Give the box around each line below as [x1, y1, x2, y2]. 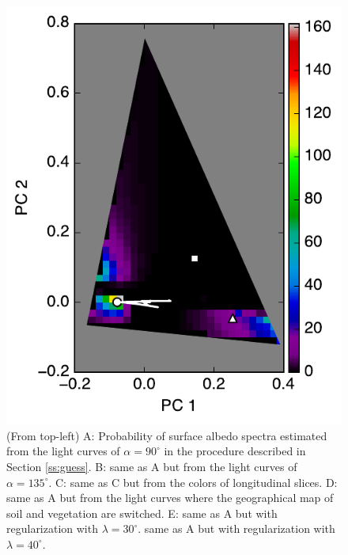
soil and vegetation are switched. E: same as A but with [6, 504, 278, 521]
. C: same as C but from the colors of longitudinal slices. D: [48, 473, 338, 490]
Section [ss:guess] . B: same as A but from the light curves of [6, 458, 297, 474]
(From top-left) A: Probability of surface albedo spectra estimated [6, 427, 327, 443]
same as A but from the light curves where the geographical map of [6, 489, 334, 506]
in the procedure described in [164, 443, 306, 459]
